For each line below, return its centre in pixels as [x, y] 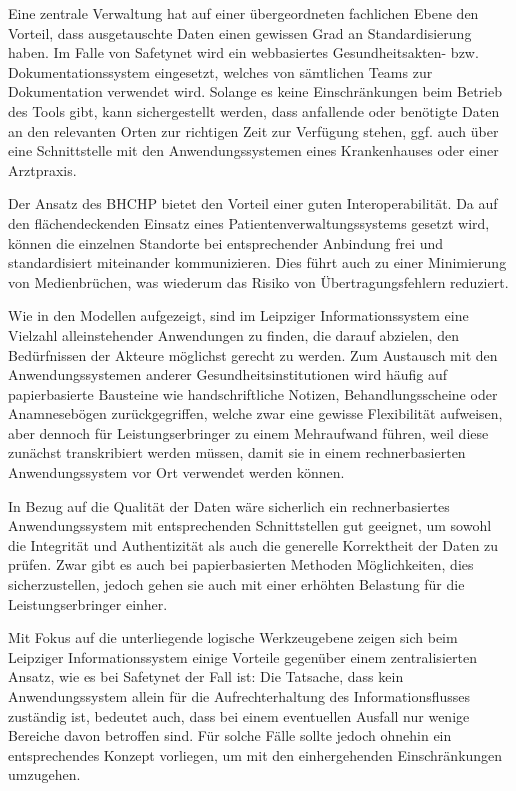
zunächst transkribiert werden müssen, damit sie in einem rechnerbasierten [237, 452]
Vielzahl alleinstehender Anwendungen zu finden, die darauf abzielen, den [233, 334]
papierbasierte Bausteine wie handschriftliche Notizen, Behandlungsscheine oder [253, 393]
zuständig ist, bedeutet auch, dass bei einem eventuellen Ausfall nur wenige [239, 715]
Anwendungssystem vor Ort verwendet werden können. [176, 472]
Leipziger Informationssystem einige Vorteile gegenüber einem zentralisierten [242, 656]
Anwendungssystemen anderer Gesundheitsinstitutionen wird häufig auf [228, 374]
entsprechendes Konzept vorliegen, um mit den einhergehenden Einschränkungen [255, 754]
